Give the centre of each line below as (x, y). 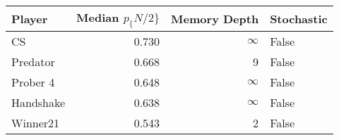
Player (30, 19)
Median (98, 17)
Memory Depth (215, 19)
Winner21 (36, 123)
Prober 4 (33, 82)
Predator (33, 62)
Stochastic (299, 19)
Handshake (38, 103)
